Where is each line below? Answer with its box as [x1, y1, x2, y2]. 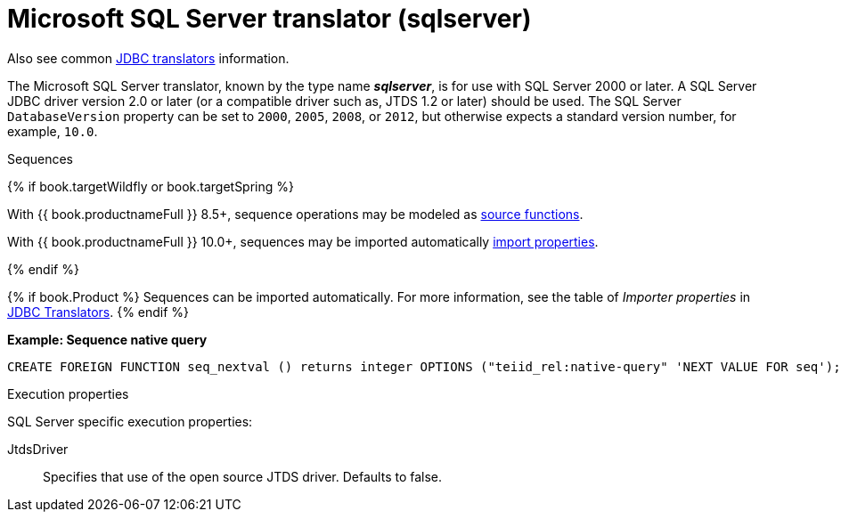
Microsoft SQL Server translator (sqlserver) [7, 4, 532, 34]
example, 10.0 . [7, 123, 98, 139]
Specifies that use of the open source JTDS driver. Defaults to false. [43, 468, 443, 484]
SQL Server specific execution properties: [7, 413, 253, 429]
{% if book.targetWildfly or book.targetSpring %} [7, 178, 294, 194]
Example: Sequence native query [7, 331, 208, 347]
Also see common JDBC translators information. [7, 50, 290, 66]
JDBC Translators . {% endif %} [7, 304, 190, 320]
